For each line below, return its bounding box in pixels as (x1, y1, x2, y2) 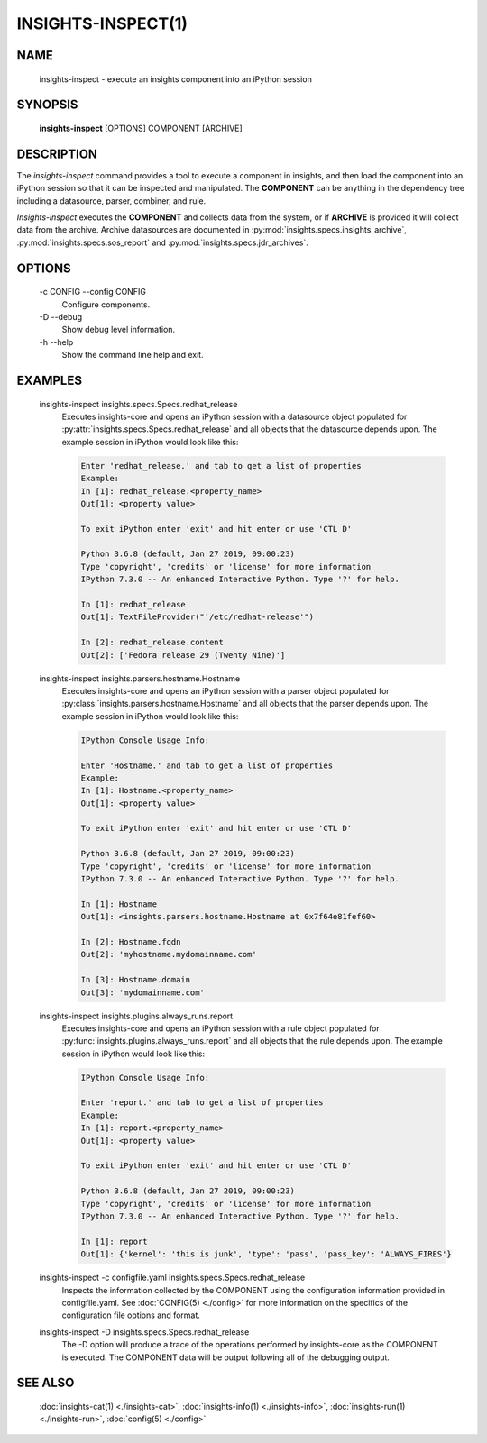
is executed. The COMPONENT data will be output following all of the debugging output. (61, 1352, 390, 1363)
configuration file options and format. (61, 1310, 200, 1320)
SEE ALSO (16, 1375, 75, 1391)
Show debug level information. (61, 324, 176, 335)
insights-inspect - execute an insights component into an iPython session (39, 73, 313, 85)
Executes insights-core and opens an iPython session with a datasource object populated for (61, 411, 408, 422)
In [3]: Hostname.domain (80, 974, 191, 985)
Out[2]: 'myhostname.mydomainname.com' (80, 949, 257, 960)
